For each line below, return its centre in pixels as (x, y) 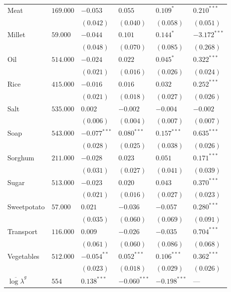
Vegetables (23, 256)
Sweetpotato (26, 207)
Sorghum (21, 157)
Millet (17, 34)
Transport (22, 231)
